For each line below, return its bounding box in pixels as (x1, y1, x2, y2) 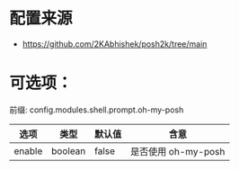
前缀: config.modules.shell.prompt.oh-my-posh (9, 104, 184, 115)
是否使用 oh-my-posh (129, 145, 226, 157)
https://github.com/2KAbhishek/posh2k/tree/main (22, 38, 208, 49)
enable (13, 145, 43, 157)
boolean (50, 145, 86, 157)
